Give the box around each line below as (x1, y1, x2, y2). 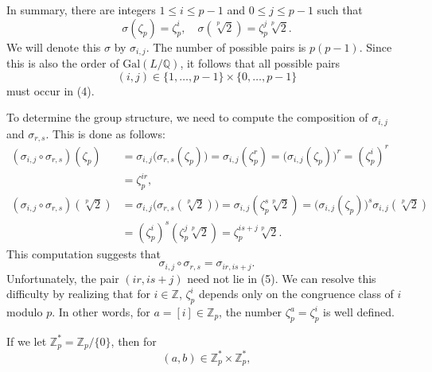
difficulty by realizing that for (6, 285, 150, 302)
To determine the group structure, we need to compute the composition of (6, 109, 368, 126)
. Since (359, 38, 392, 55)
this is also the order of (6, 55, 119, 72)
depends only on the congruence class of (198, 285, 394, 302)
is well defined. (323, 304, 395, 320)
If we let (6, 332, 47, 349)
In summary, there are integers (6, 2, 156, 17)
